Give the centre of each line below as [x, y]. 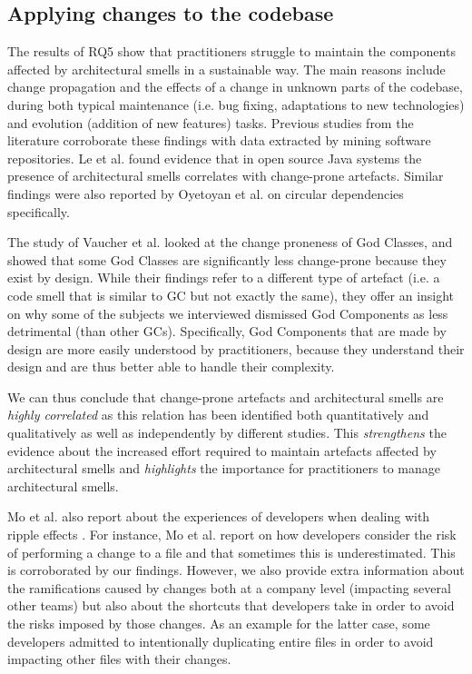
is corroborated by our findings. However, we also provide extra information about [236, 570]
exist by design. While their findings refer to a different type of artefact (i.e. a [224, 278]
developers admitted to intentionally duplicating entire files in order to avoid [221, 641]
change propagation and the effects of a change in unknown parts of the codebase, [235, 87]
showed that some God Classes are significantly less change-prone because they [227, 259]
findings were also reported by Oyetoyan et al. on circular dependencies [206, 193]
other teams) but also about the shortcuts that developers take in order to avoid [231, 605]
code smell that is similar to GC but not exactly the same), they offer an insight [231, 295]
